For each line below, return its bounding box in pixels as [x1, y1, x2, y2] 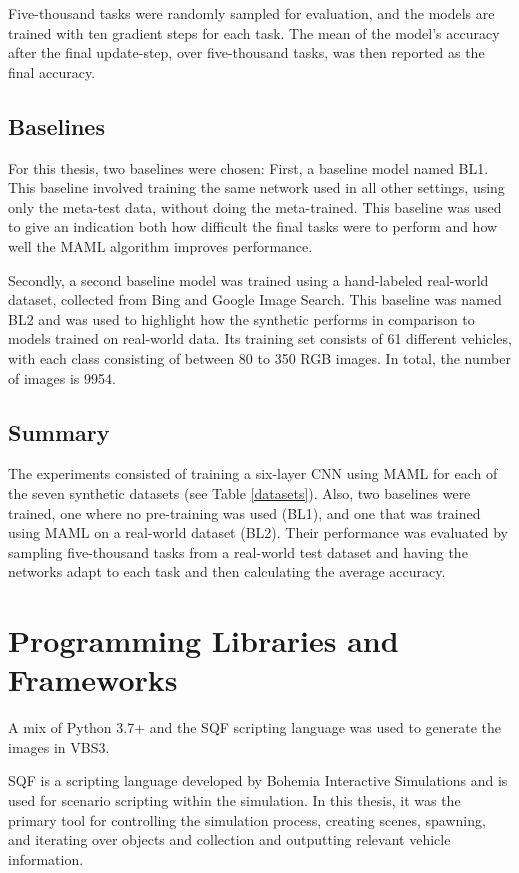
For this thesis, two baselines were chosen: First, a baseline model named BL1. [8, 157, 489, 178]
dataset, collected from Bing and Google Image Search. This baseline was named [8, 289, 502, 310]
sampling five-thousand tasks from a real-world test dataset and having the [8, 541, 468, 562]
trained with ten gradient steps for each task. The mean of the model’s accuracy [8, 22, 500, 43]
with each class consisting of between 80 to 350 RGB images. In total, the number [8, 347, 511, 368]
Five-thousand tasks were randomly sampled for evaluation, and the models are [8, 3, 495, 23]
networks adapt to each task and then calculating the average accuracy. [8, 561, 446, 582]
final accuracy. [8, 61, 96, 82]
